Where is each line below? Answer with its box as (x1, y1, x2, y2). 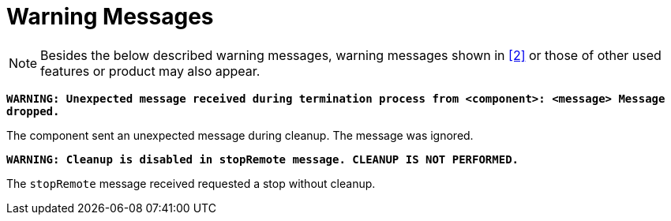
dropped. (6, 104, 60, 118)
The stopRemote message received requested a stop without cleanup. (6, 176, 376, 190)
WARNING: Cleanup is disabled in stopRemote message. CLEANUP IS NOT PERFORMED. (6, 152, 519, 166)
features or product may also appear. (40, 62, 261, 79)
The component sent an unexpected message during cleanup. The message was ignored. (6, 128, 474, 142)
